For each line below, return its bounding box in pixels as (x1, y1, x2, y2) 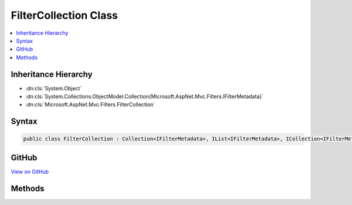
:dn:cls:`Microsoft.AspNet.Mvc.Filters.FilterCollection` (25, 101, 155, 108)
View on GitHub (11, 168, 49, 175)
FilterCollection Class (11, 9, 119, 22)
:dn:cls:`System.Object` (25, 85, 82, 92)
